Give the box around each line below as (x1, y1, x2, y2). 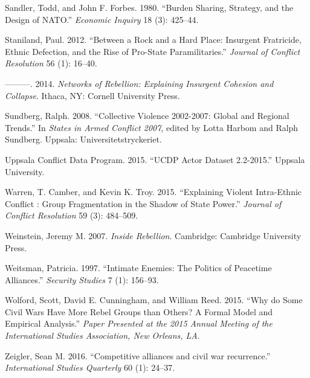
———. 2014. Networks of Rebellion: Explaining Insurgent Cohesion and (5, 77, 274, 89)
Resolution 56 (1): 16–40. (5, 57, 97, 69)
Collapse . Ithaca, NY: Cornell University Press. (5, 89, 180, 101)
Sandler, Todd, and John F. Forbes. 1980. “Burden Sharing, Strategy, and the (5, 1, 294, 13)
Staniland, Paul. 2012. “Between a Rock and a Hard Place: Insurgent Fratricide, (5, 33, 302, 46)
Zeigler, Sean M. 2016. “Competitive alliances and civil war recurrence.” (5, 349, 271, 362)
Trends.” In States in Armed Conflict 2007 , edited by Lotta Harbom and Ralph (5, 121, 299, 133)
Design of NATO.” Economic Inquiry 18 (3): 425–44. (5, 13, 199, 25)
